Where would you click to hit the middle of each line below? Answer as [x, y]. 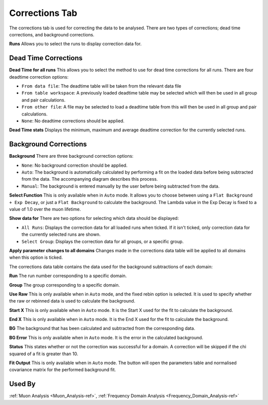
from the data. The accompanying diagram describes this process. [90, 179]
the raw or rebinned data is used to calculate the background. [72, 301]
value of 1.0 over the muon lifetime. [45, 209]
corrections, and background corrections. [52, 34]
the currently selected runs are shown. [61, 234]
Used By [22, 384]
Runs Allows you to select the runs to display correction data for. [75, 44]
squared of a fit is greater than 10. [44, 354]
